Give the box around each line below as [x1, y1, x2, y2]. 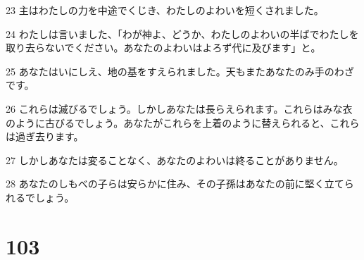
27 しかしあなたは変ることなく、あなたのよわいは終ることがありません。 [6, 152, 344, 167]
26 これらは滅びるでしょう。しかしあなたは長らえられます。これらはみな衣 [6, 101, 353, 116]
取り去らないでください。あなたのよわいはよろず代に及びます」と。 [6, 40, 321, 55]
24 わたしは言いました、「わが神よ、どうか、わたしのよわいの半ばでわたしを [6, 26, 359, 41]
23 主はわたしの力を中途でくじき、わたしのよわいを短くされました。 [6, 3, 324, 17]
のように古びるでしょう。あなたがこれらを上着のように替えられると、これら [6, 115, 360, 130]
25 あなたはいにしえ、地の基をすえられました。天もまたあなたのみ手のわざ [6, 63, 354, 78]
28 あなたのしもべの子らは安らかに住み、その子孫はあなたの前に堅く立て [6, 176, 344, 191]
